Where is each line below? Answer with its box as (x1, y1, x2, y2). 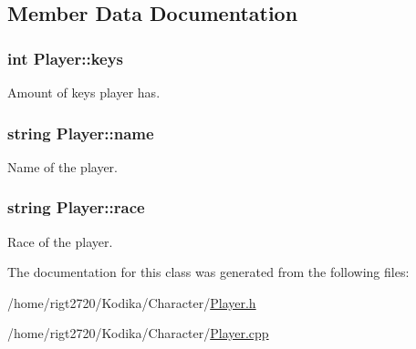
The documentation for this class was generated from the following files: (7, 262, 410, 282)
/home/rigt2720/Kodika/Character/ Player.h (7, 293, 256, 312)
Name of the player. (7, 157, 118, 176)
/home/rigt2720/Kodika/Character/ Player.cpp (7, 323, 269, 343)
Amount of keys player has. (7, 83, 161, 101)
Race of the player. (7, 231, 113, 251)
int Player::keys (7, 46, 124, 69)
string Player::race (7, 196, 145, 219)
